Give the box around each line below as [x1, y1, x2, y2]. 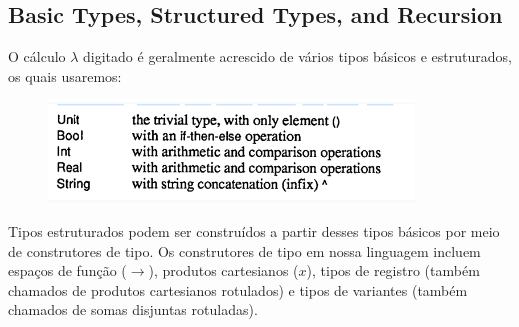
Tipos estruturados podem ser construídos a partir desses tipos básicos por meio [8, 220, 500, 241]
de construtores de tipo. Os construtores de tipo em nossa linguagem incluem [8, 240, 481, 261]
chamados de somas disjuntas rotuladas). [8, 299, 258, 320]
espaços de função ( [8, 260, 127, 281]
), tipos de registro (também [306, 260, 480, 281]
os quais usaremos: [8, 65, 122, 86]
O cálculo [8, 46, 66, 67]
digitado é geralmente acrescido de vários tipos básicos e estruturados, [83, 46, 512, 67]
